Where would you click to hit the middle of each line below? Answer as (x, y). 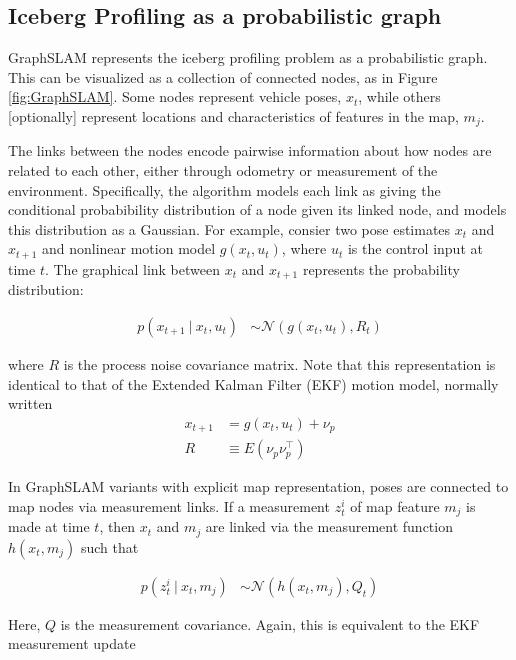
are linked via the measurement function (329, 526)
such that (109, 546)
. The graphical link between (132, 268)
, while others (399, 96)
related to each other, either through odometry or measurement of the (223, 170)
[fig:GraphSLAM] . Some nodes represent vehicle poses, (175, 96)
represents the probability (381, 268)
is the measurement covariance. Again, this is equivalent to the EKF (270, 623)
